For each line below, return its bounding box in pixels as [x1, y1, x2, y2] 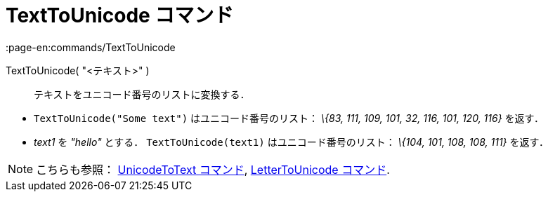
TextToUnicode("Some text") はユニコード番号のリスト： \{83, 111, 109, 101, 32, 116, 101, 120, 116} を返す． [34, 111, 544, 124]
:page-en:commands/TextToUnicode [6, 41, 176, 53]
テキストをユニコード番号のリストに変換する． [34, 88, 250, 100]
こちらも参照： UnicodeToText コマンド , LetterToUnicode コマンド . [36, 162, 390, 177]
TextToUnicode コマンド [6, 4, 234, 27]
